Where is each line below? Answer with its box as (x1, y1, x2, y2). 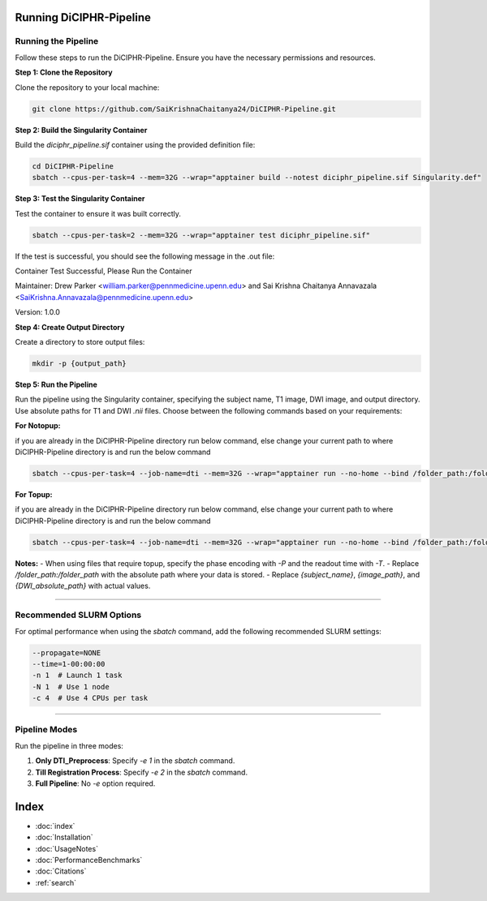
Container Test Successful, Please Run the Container (15, 266, 192, 276)
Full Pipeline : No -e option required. (35, 779, 156, 788)
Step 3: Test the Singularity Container (15, 194, 145, 204)
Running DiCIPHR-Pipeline (15, 11, 152, 24)
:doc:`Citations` (35, 866, 87, 876)
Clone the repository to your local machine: (15, 82, 160, 92)
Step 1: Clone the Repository (15, 67, 113, 77)
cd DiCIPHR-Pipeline (32, 161, 114, 170)
